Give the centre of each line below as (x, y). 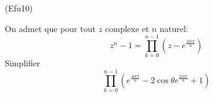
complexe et (127, 28)
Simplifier (23, 63)
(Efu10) (19, 8)
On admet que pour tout (50, 28)
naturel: (174, 28)
